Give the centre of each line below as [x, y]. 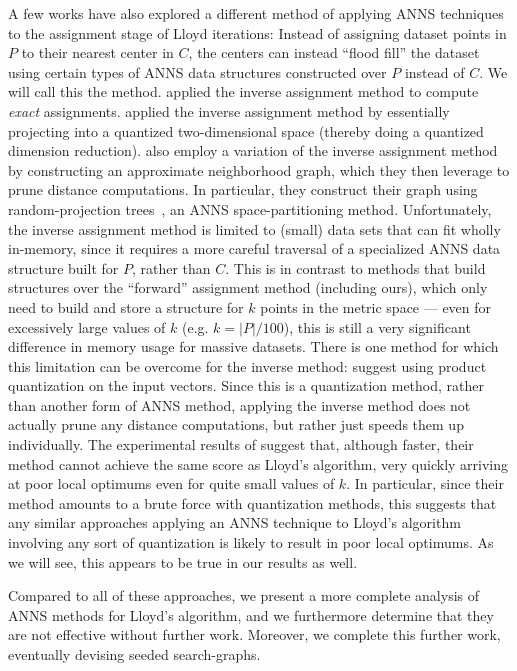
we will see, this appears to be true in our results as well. [183, 561]
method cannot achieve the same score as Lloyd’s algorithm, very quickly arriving [258, 463]
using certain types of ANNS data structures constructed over [197, 71]
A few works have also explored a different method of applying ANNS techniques [256, 13]
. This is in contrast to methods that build [355, 267]
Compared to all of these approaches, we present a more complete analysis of [244, 595]
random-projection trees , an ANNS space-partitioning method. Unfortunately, [250, 208]
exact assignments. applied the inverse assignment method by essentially [229, 110]
